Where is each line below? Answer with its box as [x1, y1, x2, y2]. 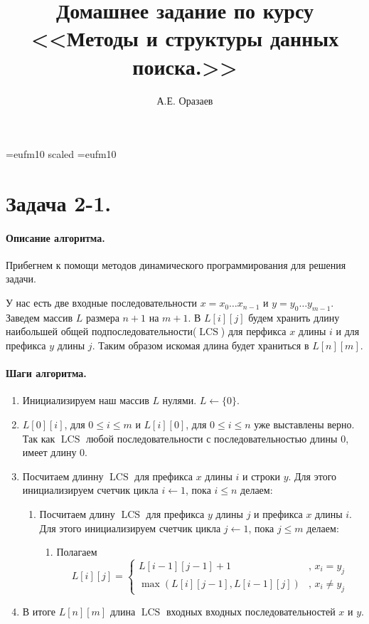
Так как [22, 430, 55, 445]
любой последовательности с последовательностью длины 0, [86, 430, 349, 445]
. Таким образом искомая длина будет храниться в [92, 338, 309, 353]
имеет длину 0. [22, 445, 88, 460]
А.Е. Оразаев [156, 92, 213, 107]
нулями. [162, 393, 197, 408]
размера [86, 310, 119, 324]
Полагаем [56, 544, 97, 559]
